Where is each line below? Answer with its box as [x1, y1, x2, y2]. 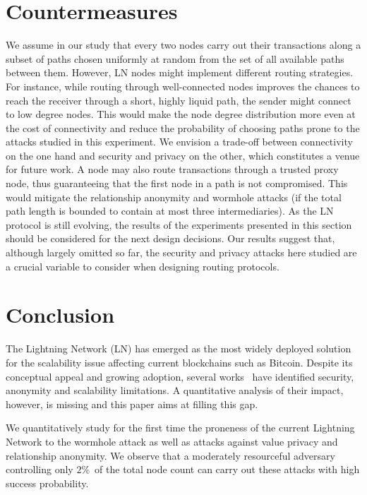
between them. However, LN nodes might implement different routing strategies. [6, 65, 354, 80]
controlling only [6, 462, 73, 477]
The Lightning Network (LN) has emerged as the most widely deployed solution [6, 341, 351, 356]
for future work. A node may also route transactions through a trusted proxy [6, 162, 339, 177]
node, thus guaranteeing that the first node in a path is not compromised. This [6, 176, 348, 191]
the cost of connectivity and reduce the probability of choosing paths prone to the [6, 120, 360, 135]
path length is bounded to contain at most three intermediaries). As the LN [6, 203, 334, 218]
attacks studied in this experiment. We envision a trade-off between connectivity [6, 134, 353, 149]
